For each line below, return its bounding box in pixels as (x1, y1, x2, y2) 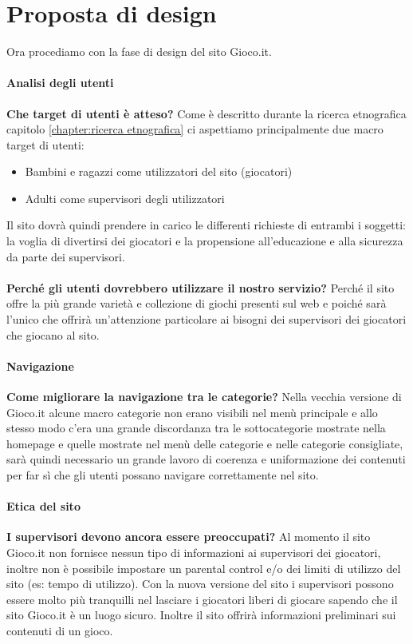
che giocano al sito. (6, 326, 100, 343)
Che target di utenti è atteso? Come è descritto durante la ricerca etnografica (6, 105, 407, 121)
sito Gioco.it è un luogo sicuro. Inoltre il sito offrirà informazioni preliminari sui (6, 606, 396, 623)
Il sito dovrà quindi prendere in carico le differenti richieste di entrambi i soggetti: (6, 217, 407, 233)
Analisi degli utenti (6, 74, 114, 91)
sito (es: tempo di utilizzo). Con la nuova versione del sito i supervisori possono (6, 575, 394, 592)
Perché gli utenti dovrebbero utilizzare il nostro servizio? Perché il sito (6, 279, 395, 296)
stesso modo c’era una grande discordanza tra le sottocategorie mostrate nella (6, 419, 386, 436)
